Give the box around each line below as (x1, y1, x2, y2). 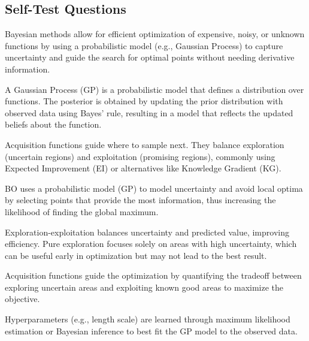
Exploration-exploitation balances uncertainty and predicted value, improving (5, 225, 289, 238)
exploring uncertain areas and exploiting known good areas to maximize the (5, 280, 284, 293)
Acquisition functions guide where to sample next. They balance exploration (5, 138, 284, 150)
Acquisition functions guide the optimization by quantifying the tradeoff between (5, 269, 302, 282)
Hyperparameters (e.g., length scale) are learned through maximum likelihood (5, 313, 290, 325)
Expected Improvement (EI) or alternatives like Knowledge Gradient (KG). (5, 162, 281, 174)
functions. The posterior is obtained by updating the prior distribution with (5, 95, 283, 107)
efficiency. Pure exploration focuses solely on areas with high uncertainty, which (5, 237, 297, 250)
